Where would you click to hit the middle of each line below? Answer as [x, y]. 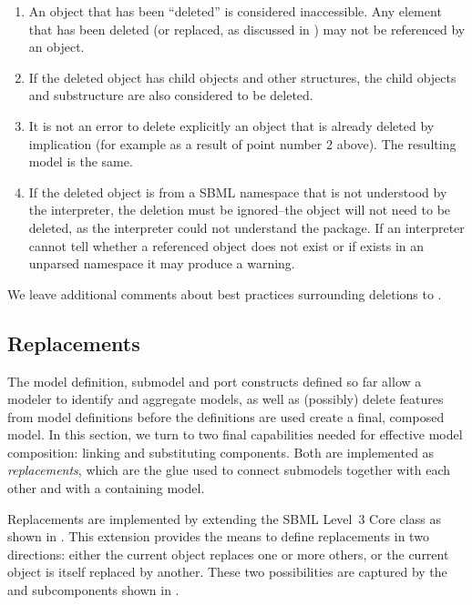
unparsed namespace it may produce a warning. [162, 263]
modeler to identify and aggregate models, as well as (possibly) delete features [226, 399]
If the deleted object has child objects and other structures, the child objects [242, 77]
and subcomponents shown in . [93, 590]
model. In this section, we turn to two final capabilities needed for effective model [235, 434]
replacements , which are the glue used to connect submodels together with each [229, 470]
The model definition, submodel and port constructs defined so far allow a [215, 381]
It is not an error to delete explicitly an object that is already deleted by [231, 125]
